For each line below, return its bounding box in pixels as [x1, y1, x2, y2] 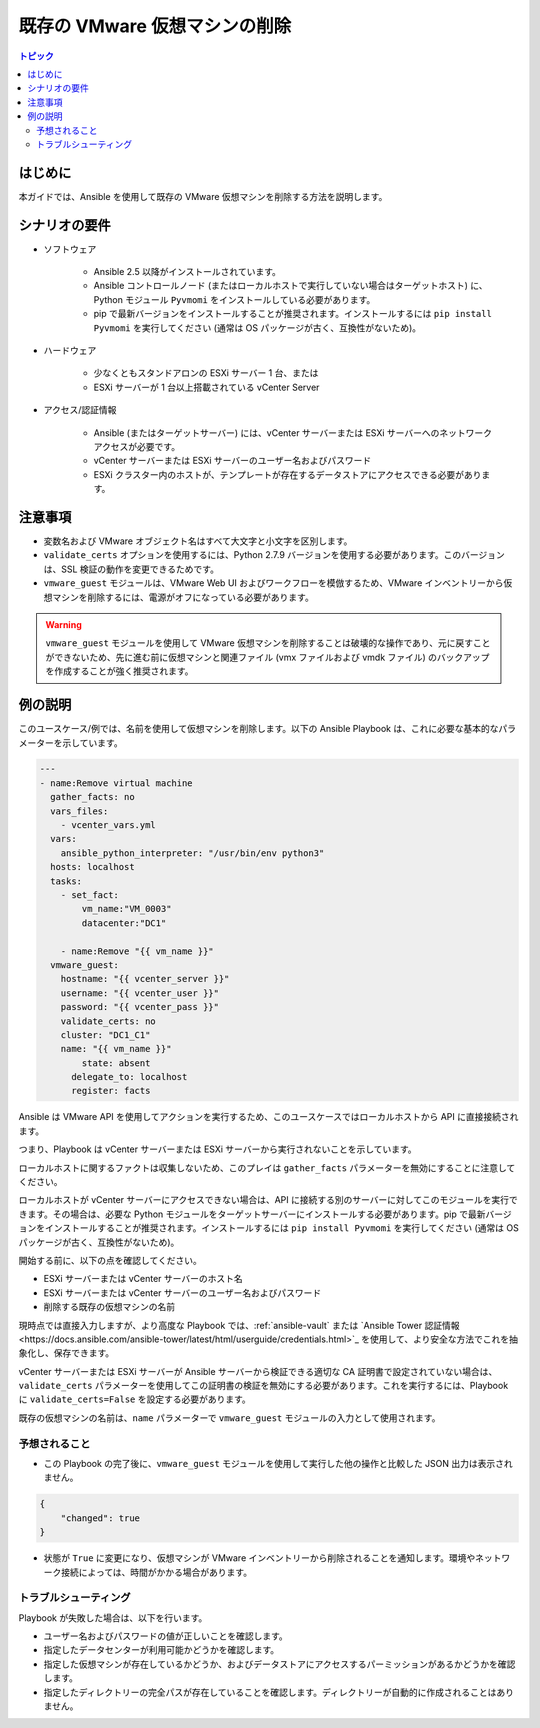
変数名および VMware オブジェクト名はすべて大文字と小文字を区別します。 [43, 535, 353, 547]
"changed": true [60, 1512, 140, 1524]
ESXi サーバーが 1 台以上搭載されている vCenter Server [93, 381, 320, 393]
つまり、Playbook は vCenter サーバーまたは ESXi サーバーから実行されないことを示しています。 [18, 1143, 417, 1155]
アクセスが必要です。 [93, 441, 180, 452]
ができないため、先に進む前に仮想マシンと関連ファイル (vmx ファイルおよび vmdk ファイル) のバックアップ [45, 651, 490, 663]
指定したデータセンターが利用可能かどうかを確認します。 [43, 1644, 280, 1656]
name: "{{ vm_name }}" [60, 1043, 172, 1055]
